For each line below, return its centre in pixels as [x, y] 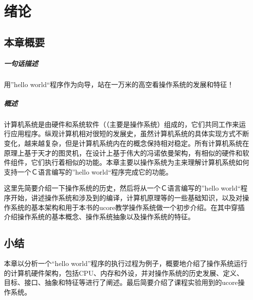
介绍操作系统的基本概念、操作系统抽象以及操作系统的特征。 [99, 217]
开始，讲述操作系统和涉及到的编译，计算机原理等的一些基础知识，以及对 [126, 198]
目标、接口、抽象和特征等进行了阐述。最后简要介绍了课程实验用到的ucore [121, 282]
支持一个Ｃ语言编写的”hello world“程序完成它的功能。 [88, 171]
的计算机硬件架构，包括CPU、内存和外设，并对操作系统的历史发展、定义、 [124, 273]
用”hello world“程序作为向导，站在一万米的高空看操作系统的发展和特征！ [119, 84]
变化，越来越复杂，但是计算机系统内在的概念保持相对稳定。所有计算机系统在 [126, 143]
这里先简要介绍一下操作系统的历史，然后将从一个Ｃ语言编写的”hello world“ [122, 188]
